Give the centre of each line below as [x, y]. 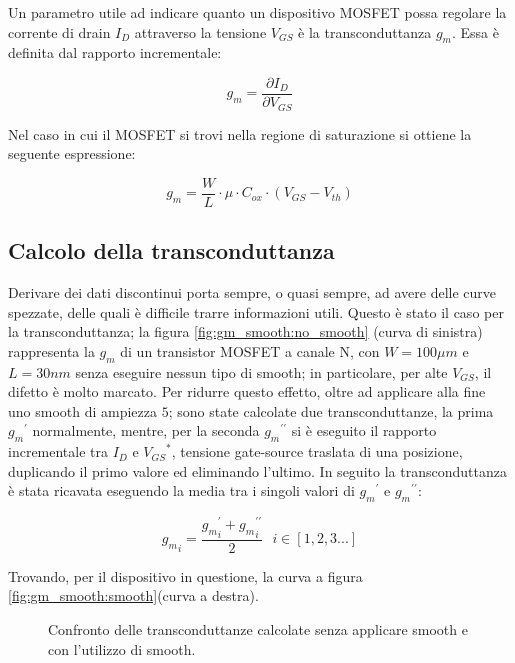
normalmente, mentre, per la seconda [146, 430]
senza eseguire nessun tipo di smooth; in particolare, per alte [261, 371]
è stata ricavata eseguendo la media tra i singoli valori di [181, 490]
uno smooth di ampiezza [83, 410]
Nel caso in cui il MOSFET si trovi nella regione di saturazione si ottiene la [240, 133]
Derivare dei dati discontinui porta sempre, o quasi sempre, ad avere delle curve [252, 291]
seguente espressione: [72, 153]
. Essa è [475, 31]
